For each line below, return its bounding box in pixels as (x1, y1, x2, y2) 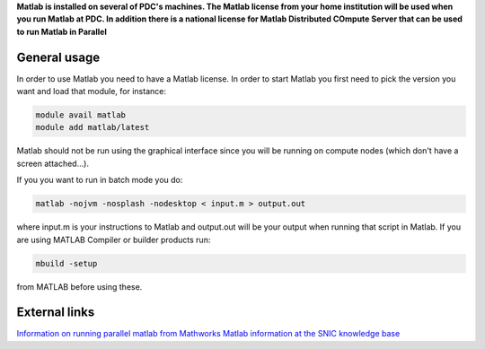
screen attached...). (16, 158, 90, 169)
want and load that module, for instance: (16, 86, 166, 97)
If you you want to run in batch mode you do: (16, 175, 183, 186)
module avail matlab (35, 110, 126, 120)
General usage (16, 49, 101, 65)
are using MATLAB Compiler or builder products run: (16, 234, 211, 245)
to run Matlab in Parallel (16, 26, 107, 37)
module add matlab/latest (35, 122, 150, 133)
